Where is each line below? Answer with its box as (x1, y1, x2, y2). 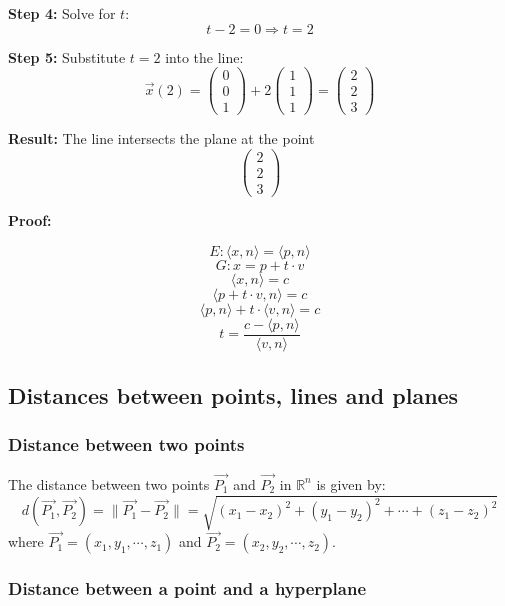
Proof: (8, 210, 52, 231)
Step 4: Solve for (8, 3, 116, 23)
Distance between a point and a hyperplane (8, 576, 367, 601)
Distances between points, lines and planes (8, 380, 459, 411)
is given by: (316, 473, 386, 494)
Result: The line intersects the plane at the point (8, 128, 315, 149)
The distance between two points (8, 473, 210, 494)
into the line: (165, 46, 244, 67)
